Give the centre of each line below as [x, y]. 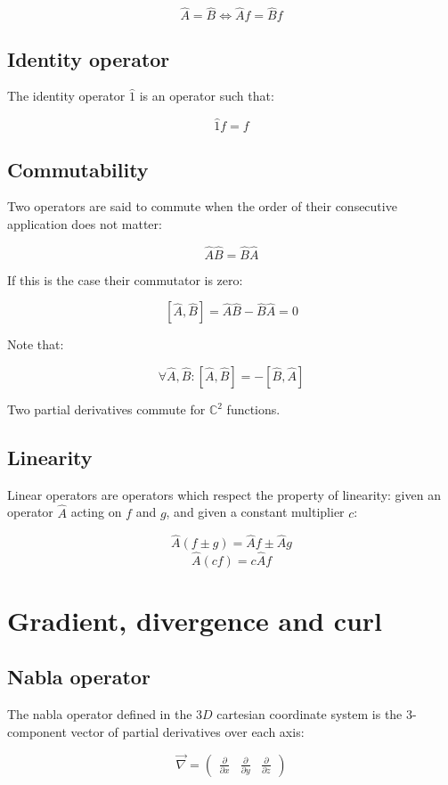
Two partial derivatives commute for [106, 409]
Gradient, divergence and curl [195, 620]
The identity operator [66, 96]
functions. [253, 409]
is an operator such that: [207, 96]
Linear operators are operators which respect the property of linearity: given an [224, 494]
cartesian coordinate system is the [310, 714]
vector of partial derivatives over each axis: [187, 731]
